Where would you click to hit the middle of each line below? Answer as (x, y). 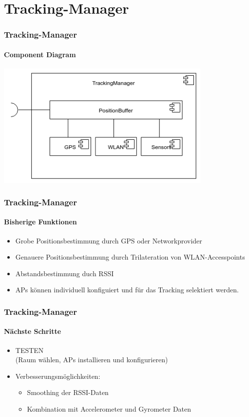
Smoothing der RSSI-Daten (68, 392)
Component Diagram (40, 54)
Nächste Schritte (33, 331)
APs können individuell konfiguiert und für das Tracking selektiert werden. (127, 290)
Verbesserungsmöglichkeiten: (58, 376)
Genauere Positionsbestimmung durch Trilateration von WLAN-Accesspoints (130, 257)
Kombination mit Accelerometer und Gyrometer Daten (109, 409)
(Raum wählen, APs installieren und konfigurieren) (92, 360)
